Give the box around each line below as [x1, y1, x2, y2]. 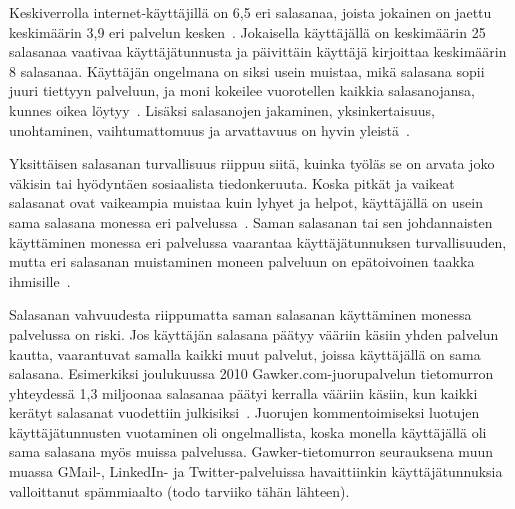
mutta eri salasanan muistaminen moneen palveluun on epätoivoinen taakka [9, 251, 475, 272]
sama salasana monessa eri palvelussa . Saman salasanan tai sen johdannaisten [9, 211, 493, 232]
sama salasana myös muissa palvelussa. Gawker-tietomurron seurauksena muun [9, 441, 493, 462]
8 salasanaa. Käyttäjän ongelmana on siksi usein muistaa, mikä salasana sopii [9, 60, 485, 81]
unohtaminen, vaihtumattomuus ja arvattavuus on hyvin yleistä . [9, 119, 410, 140]
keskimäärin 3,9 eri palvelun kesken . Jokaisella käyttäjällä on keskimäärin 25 [9, 21, 486, 42]
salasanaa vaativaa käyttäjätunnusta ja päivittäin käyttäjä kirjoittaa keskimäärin [9, 41, 507, 62]
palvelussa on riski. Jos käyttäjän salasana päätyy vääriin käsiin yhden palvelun [9, 323, 499, 344]
